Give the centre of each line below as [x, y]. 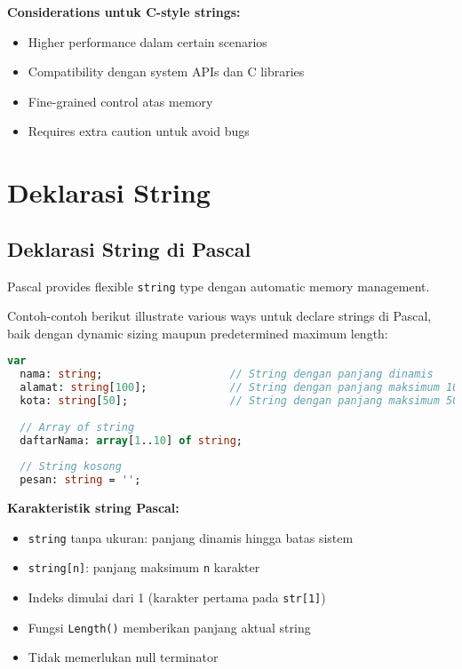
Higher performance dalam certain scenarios [147, 41]
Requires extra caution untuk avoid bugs [139, 131]
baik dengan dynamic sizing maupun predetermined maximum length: [198, 333]
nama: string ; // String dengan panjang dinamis [227, 374]
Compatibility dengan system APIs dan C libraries [166, 72]
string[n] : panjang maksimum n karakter [144, 567]
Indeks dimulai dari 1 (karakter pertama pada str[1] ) [177, 597]
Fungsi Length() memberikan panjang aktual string [169, 627]
